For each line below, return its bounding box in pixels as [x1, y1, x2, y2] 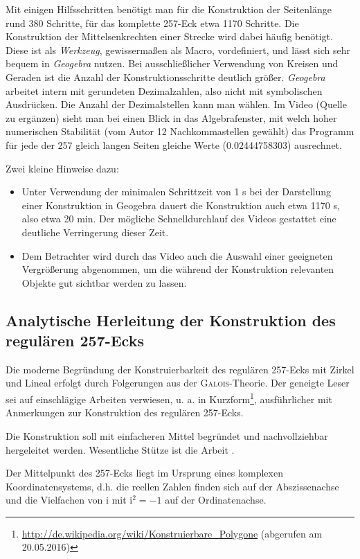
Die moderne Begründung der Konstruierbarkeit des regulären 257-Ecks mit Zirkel [6, 362, 354, 376]
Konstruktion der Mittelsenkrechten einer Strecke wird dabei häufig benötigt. [6, 29, 333, 44]
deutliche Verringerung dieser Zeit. [21, 224, 169, 239]
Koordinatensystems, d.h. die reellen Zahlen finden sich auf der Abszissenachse [6, 479, 339, 493]
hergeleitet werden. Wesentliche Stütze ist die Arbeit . [6, 442, 235, 456]
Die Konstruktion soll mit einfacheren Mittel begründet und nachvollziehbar [6, 428, 328, 443]
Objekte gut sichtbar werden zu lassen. [21, 275, 187, 290]
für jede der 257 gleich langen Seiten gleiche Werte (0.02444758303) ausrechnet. [6, 137, 342, 152]
